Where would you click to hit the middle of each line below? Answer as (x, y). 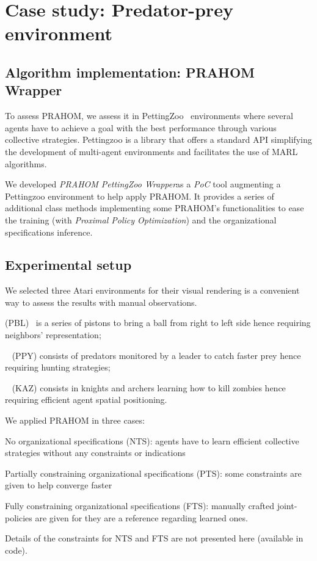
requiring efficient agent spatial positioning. (86, 400)
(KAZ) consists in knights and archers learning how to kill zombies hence (149, 387)
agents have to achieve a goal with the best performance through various (141, 127)
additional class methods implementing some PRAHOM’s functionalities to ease (155, 208)
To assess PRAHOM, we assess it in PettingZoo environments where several (149, 116)
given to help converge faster (59, 485)
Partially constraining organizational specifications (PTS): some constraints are (153, 473)
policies (19, 517)
